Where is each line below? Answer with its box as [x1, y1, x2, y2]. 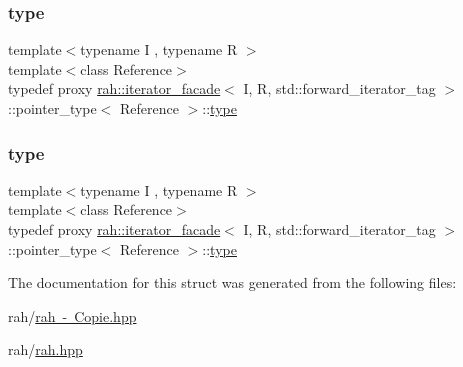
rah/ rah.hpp [8, 339, 83, 360]
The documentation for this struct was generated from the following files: [8, 272, 457, 293]
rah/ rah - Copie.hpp [8, 305, 137, 326]
